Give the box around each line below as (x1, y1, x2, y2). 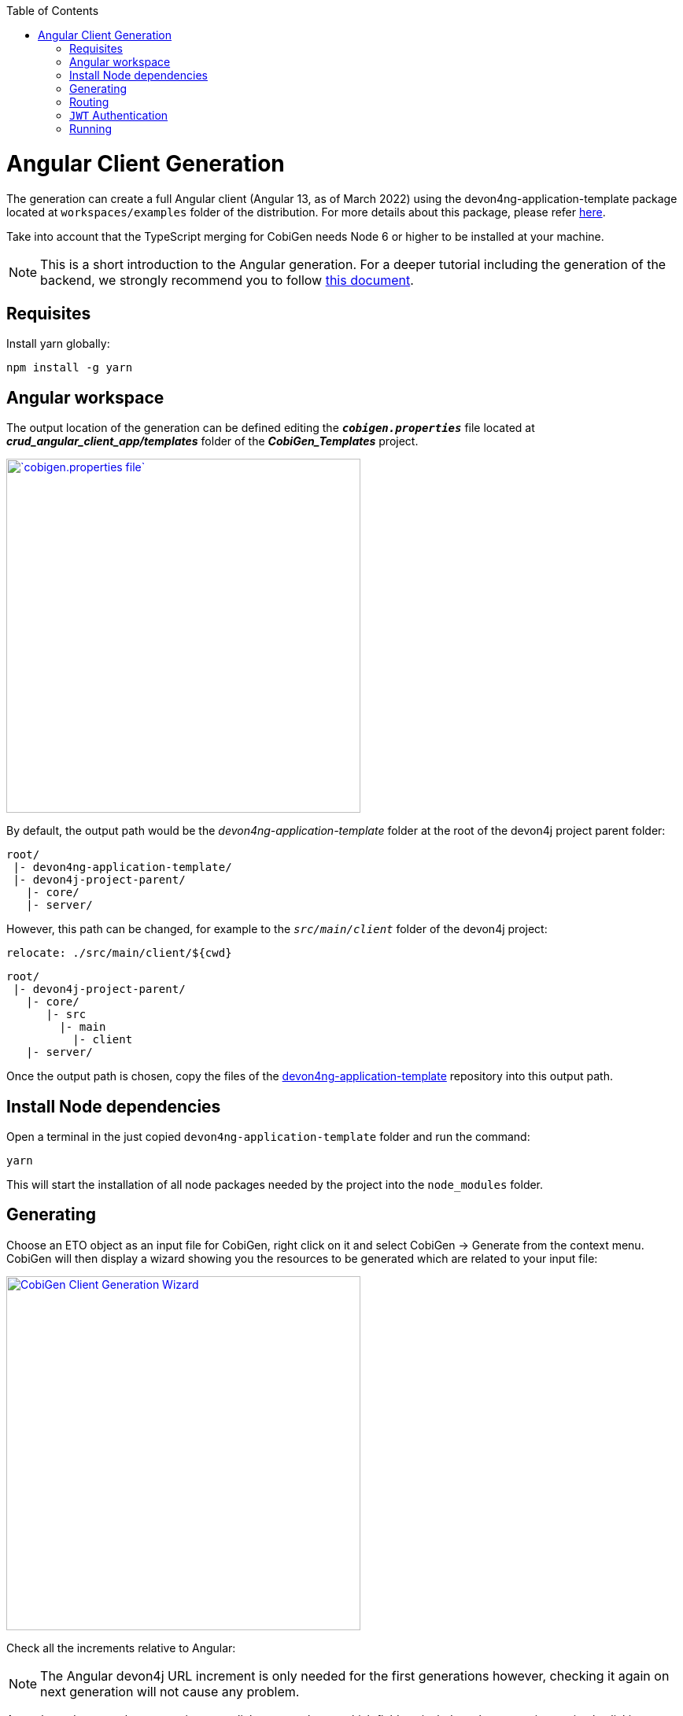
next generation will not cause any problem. (40, 1683, 300, 1699)
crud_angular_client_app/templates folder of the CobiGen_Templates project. (6, 434, 419, 448)
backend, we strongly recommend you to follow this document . (40, 271, 414, 288)
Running (69, 122, 113, 135)
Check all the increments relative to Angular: (6, 1640, 236, 1655)
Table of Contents (6, 4, 99, 17)
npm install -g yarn (6, 361, 133, 375)
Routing (69, 95, 109, 109)
